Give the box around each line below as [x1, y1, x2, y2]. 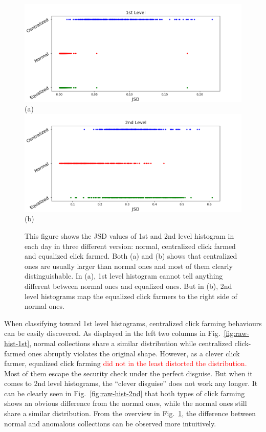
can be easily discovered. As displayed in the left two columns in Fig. [4, 328, 220, 338]
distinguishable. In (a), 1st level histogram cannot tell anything [25, 270, 223, 281]
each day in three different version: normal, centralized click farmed [25, 240, 236, 251]
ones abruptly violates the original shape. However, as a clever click [28, 348, 240, 358]
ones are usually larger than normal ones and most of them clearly [25, 260, 233, 271]
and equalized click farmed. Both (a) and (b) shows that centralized [25, 251, 237, 261]
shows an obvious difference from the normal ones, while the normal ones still [4, 398, 247, 408]
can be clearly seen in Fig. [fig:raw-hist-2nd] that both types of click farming [4, 388, 245, 398]
